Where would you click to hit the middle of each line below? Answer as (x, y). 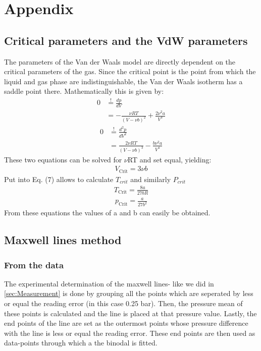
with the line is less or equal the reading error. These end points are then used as (130, 333)
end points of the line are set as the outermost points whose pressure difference (126, 323)
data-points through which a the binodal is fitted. (81, 343)
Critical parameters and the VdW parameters (126, 40)
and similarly (151, 179)
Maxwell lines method (63, 240)
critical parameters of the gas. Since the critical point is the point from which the (130, 71)
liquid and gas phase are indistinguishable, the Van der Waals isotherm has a (123, 81)
